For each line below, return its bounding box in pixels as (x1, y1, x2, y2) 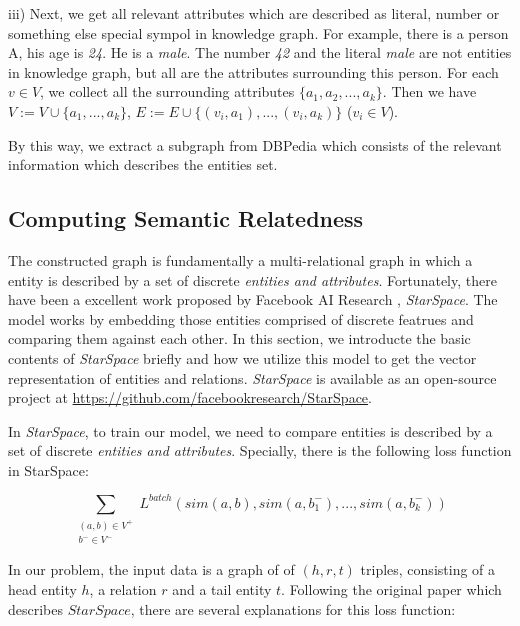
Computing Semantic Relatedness (8, 203, 364, 234)
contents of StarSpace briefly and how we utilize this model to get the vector (8, 347, 477, 368)
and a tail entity (172, 578, 272, 599)
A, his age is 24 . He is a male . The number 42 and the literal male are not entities (8, 42, 512, 63)
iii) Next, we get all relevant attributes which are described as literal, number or (8, 3, 500, 23)
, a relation (89, 578, 157, 599)
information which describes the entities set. (8, 154, 278, 175)
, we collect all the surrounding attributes (40, 81, 295, 102)
